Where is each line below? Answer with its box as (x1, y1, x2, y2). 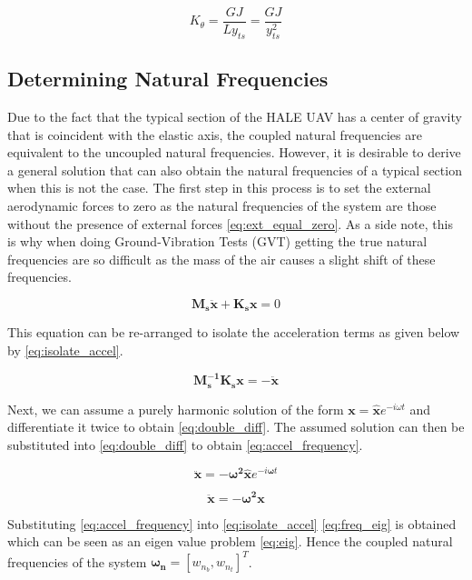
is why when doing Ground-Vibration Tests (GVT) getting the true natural (7, 232, 428, 251)
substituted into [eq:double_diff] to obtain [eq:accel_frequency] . (7, 435, 363, 454)
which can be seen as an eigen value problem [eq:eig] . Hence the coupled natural (7, 532, 453, 551)
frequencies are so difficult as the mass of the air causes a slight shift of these (7, 249, 436, 268)
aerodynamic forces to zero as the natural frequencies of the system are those (7, 196, 437, 215)
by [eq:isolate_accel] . (7, 341, 123, 360)
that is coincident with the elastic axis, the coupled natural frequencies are (7, 125, 422, 144)
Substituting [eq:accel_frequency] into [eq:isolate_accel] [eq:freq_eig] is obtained (7, 514, 457, 533)
